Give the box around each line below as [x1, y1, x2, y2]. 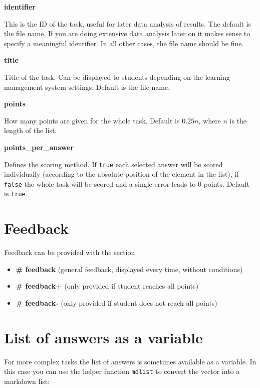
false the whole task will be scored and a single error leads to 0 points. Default [4, 178, 249, 189]
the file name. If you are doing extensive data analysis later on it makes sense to [4, 28, 250, 39]
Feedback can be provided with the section [4, 247, 135, 257]
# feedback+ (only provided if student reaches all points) [16, 281, 199, 291]
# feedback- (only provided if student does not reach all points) [16, 298, 217, 308]
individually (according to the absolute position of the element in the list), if [4, 169, 239, 179]
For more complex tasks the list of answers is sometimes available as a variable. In [4, 356, 256, 366]
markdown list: [4, 375, 50, 386]
